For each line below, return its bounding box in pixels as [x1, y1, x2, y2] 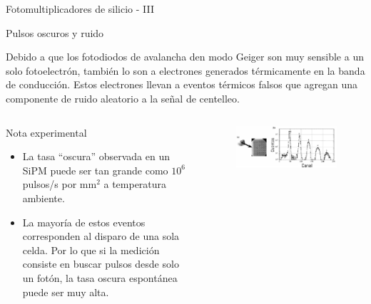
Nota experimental [6, 125, 87, 140]
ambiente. [22, 190, 65, 205]
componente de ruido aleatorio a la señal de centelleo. [6, 90, 240, 105]
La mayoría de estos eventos [22, 214, 146, 229]
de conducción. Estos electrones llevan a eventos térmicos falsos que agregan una [6, 77, 358, 92]
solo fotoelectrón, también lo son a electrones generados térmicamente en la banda [6, 63, 365, 78]
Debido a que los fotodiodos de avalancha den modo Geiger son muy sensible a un [6, 49, 364, 64]
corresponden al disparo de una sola [22, 229, 180, 243]
